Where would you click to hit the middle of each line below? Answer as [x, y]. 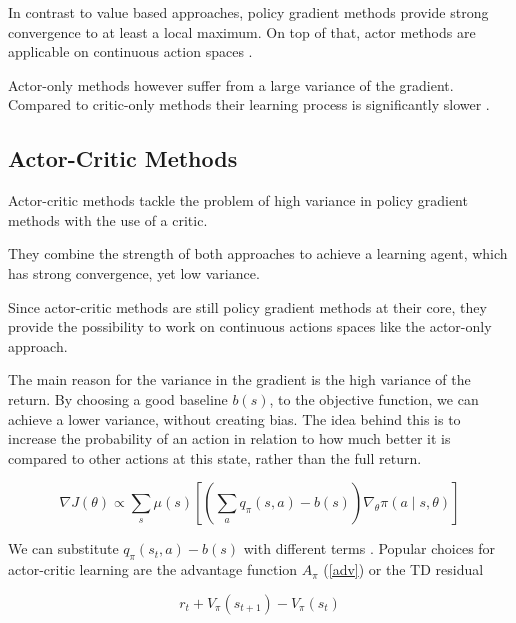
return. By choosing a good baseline [118, 398]
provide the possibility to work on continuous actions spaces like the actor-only [250, 326]
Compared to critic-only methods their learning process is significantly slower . [249, 104]
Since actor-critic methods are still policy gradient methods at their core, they [247, 306]
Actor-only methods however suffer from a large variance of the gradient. [231, 84]
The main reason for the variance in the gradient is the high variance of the [239, 379]
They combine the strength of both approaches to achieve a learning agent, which [258, 253]
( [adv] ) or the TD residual [403, 569]
